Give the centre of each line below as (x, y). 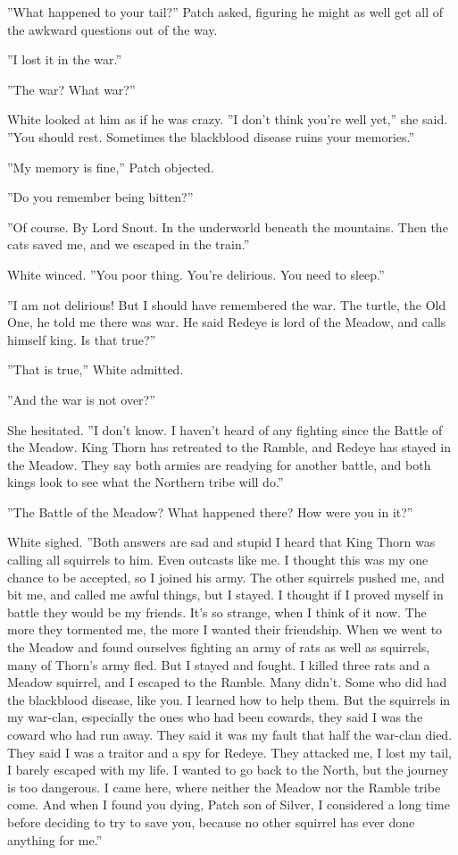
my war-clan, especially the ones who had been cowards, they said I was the (215, 717)
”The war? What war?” (71, 89)
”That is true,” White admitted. (96, 369)
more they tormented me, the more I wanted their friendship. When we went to (225, 629)
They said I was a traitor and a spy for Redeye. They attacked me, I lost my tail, (229, 752)
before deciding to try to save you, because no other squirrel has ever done (211, 821)
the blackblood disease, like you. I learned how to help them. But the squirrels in (229, 699)
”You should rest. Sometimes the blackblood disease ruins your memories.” (211, 136)
